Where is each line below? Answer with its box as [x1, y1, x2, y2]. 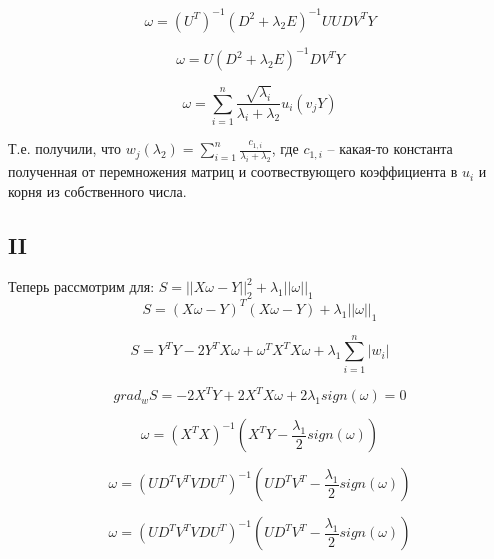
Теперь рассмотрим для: [8, 276, 155, 297]
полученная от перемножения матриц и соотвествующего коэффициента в [8, 161, 458, 182]
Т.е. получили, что [8, 138, 122, 159]
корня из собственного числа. [8, 180, 187, 201]
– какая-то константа [327, 138, 453, 159]
